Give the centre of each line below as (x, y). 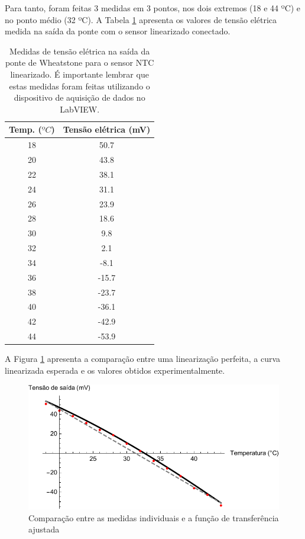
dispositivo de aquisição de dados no (80, 97)
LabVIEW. (80, 109)
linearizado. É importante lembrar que (80, 74)
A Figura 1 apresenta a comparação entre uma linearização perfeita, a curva (143, 359)
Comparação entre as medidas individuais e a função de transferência (154, 517)
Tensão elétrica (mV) (107, 129)
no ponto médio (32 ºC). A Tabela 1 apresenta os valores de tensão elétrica (141, 19)
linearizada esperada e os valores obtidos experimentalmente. (115, 370)
